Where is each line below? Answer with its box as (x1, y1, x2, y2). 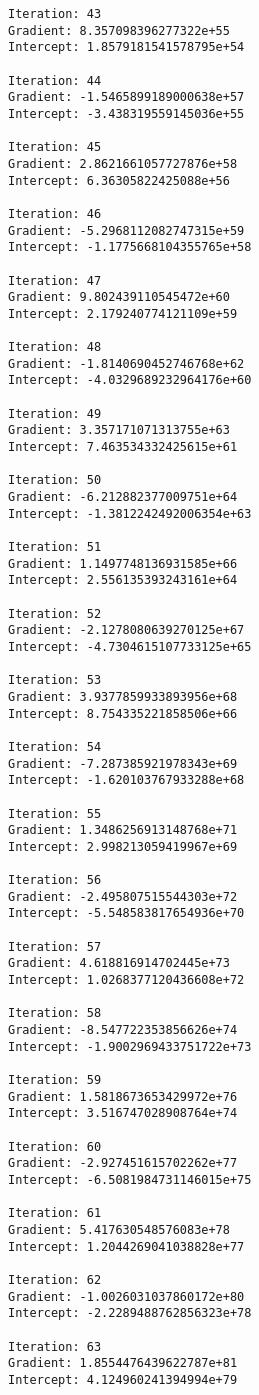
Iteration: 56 (8, 873, 102, 888)
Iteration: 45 (8, 140, 102, 155)
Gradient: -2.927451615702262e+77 (8, 1156, 238, 1171)
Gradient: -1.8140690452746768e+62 (8, 356, 245, 371)
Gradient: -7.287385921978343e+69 (8, 756, 238, 771)
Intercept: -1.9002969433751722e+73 (8, 1039, 252, 1054)
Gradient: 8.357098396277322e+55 (8, 23, 230, 38)
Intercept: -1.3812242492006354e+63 (8, 506, 252, 521)
